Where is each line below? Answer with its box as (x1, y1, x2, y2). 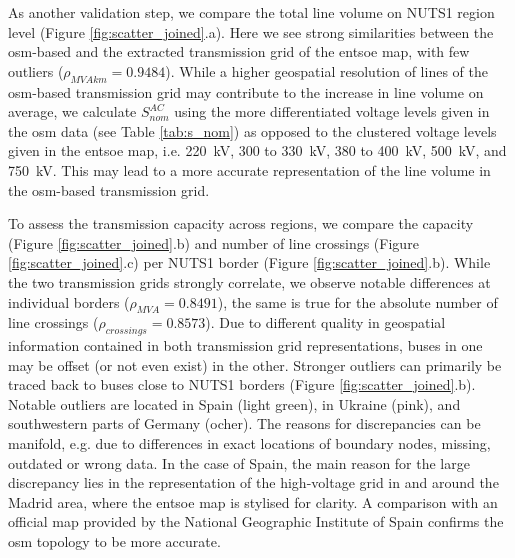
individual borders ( (8, 291, 130, 312)
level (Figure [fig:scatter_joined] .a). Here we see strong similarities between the (8, 21, 494, 42)
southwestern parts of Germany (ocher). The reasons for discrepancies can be (8, 413, 481, 434)
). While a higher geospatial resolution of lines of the (165, 60, 488, 81)
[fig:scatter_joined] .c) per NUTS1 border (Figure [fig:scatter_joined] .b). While (8, 252, 491, 273)
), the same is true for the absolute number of (217, 291, 498, 312)
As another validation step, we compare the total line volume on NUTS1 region (8, 2, 495, 22)
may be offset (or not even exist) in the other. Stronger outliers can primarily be (8, 354, 502, 375)
